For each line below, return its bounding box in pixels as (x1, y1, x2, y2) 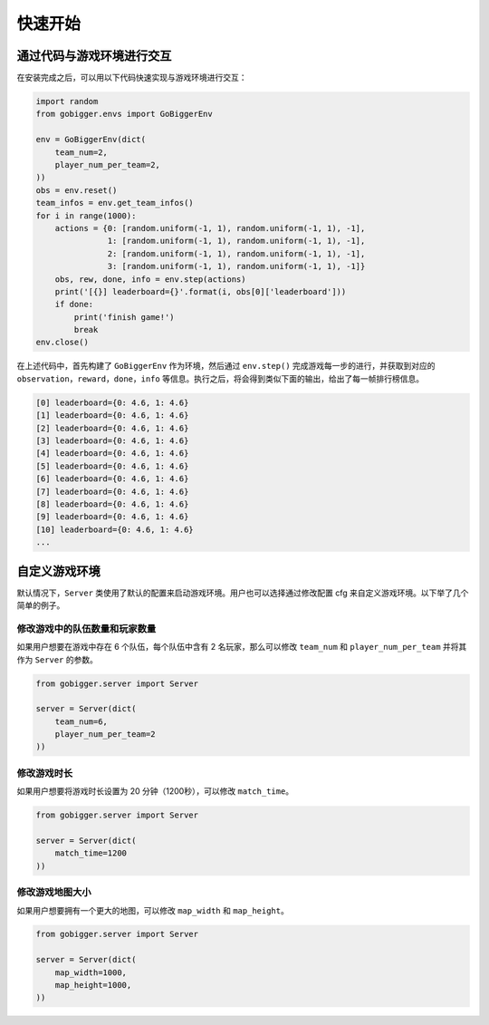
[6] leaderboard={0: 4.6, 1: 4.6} (35, 474, 189, 484)
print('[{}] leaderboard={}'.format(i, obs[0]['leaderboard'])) (54, 286, 347, 296)
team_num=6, (54, 716, 109, 727)
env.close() (35, 337, 90, 348)
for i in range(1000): (35, 210, 137, 221)
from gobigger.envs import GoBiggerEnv (35, 109, 213, 120)
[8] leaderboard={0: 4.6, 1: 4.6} (35, 498, 189, 509)
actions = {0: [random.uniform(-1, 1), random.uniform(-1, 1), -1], (54, 223, 366, 233)
